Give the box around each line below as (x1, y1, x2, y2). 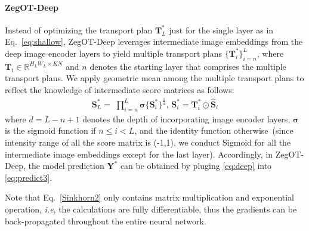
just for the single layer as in (169, 23, 274, 36)
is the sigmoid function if (5, 124, 96, 137)
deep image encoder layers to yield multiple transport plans (5, 47, 222, 59)
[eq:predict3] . (5, 171, 52, 183)
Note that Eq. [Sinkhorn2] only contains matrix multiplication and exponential (5, 191, 295, 204)
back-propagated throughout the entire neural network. (5, 214, 206, 227)
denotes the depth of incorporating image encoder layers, (82, 112, 291, 125)
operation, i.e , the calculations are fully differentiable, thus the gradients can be (5, 202, 297, 215)
